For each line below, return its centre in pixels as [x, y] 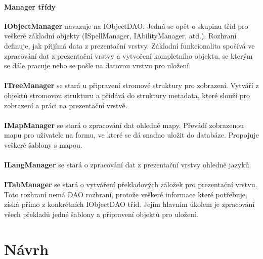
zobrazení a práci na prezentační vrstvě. [66, 105]
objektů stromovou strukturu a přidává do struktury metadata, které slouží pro [127, 95]
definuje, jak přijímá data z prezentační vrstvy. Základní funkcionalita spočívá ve [129, 45]
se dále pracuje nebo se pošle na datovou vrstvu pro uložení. [98, 66]
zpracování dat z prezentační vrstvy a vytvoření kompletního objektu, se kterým [128, 55]
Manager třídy [30, 6]
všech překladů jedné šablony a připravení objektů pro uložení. [101, 214]
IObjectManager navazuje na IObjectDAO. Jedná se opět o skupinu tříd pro [126, 26]
